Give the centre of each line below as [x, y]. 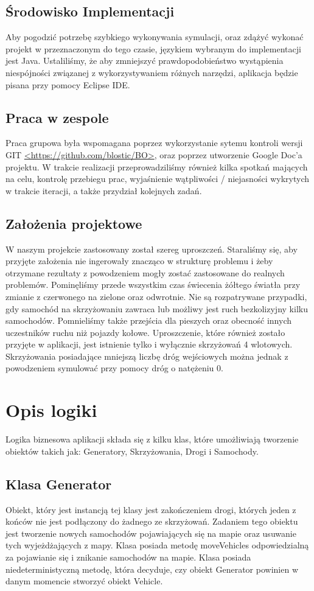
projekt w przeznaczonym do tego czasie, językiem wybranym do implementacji [153, 48]
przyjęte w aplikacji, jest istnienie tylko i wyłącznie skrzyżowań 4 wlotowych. [149, 344]
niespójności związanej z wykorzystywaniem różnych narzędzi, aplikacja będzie [152, 72]
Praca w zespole [57, 117]
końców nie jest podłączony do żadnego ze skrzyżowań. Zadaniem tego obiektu [152, 521]
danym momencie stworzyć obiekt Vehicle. [84, 581]
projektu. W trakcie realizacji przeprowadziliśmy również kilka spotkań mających [157, 166]
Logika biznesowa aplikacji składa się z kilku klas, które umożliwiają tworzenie [152, 439]
